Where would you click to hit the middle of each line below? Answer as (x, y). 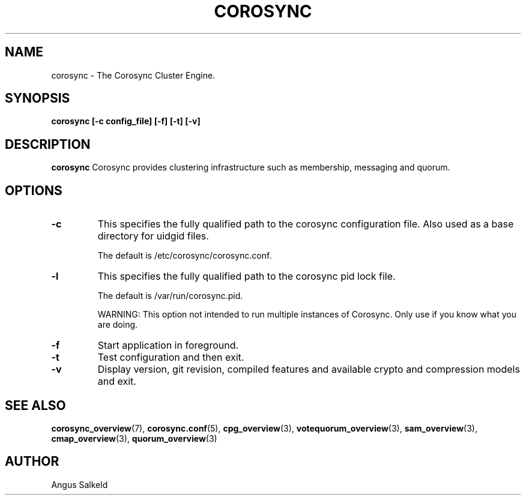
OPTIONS (34, 190)
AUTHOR (32, 462)
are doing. (118, 325)
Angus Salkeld (80, 484)
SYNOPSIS (38, 98)
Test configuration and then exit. (171, 357)
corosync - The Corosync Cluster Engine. (133, 75)
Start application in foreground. (168, 345)
